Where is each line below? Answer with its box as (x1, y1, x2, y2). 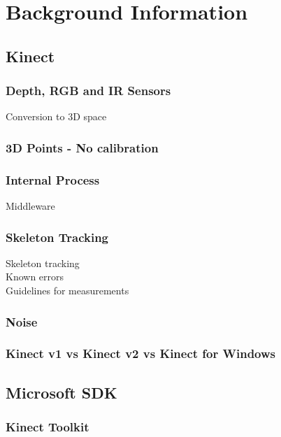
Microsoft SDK (6, 381, 117, 403)
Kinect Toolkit (6, 418, 89, 436)
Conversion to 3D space (6, 109, 107, 124)
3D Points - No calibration (6, 138, 159, 156)
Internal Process (6, 171, 100, 188)
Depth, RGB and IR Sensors (6, 82, 171, 99)
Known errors (6, 269, 64, 284)
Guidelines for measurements (6, 283, 129, 298)
